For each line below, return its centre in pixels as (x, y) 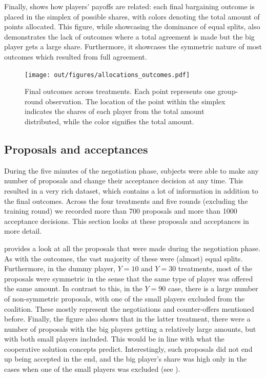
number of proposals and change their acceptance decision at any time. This (124, 181)
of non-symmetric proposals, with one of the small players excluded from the (125, 298)
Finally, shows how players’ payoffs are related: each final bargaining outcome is (129, 6)
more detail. (23, 231)
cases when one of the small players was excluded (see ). (92, 369)
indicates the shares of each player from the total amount (115, 111)
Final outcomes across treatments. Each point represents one (120, 91)
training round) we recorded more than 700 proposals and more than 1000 (121, 211)
